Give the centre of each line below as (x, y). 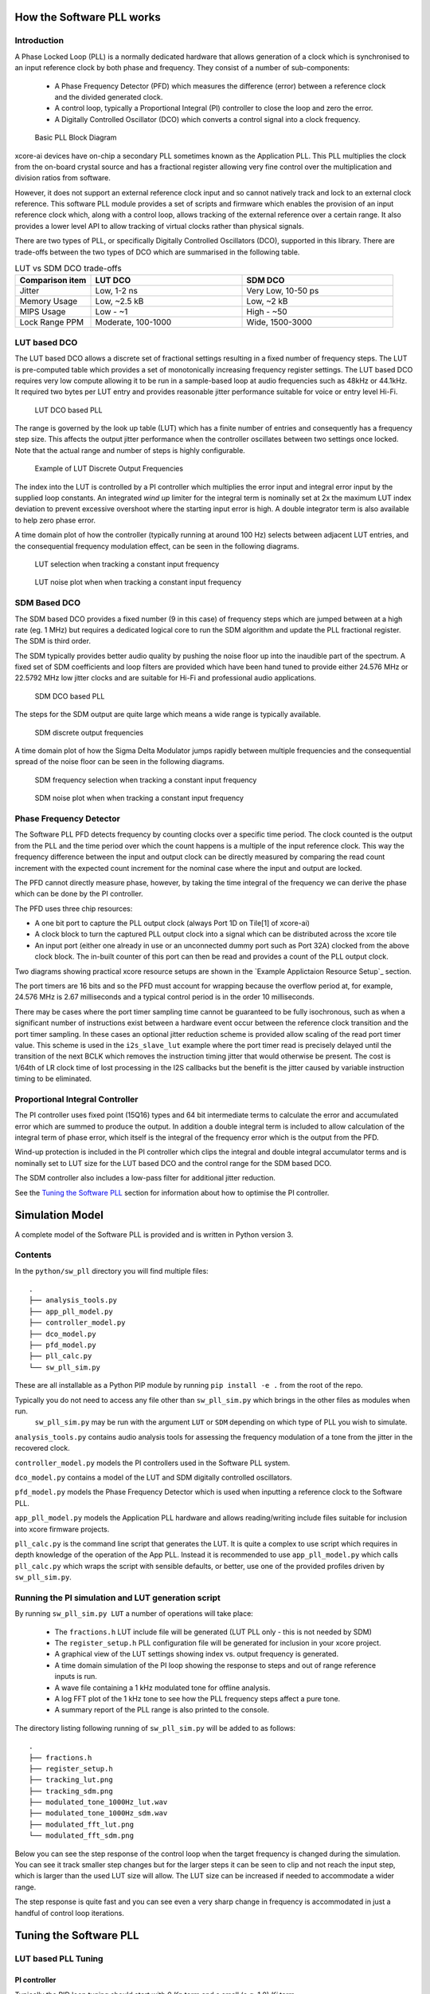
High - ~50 (267, 312)
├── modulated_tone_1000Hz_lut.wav (98, 1802)
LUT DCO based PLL (68, 410)
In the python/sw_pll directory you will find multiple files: (111, 1271)
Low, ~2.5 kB (119, 301)
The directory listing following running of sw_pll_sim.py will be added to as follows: (155, 1728)
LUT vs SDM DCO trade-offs (68, 269)
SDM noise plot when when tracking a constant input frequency (139, 798)
